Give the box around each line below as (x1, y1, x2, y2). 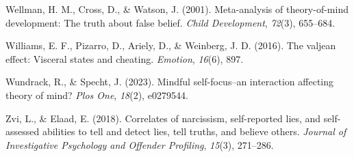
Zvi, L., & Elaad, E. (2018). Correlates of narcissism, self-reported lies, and (5, 111, 321, 125)
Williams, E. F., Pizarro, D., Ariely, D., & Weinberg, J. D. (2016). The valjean (5, 38, 336, 53)
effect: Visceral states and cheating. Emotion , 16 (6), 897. (5, 51, 244, 66)
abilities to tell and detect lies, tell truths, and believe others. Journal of (42, 124, 346, 139)
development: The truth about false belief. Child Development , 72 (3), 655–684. (5, 15, 336, 29)
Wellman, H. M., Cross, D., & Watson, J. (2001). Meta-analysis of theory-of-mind (5, 2, 349, 16)
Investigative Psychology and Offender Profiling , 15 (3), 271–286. (5, 137, 274, 152)
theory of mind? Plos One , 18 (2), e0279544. (5, 87, 188, 102)
